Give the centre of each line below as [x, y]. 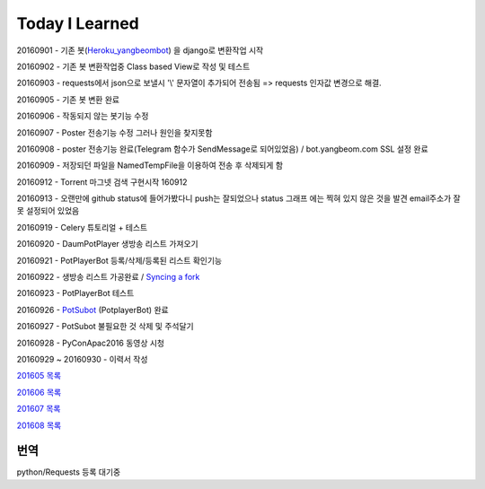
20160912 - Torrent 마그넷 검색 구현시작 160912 [102, 182]
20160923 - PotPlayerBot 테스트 [75, 293]
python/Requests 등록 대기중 [69, 472]
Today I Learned [78, 23]
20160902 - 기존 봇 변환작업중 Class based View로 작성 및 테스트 [133, 66]
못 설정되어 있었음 [48, 211]
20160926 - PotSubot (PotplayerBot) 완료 [93, 310]
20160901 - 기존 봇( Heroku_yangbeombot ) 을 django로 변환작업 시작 [140, 50]
